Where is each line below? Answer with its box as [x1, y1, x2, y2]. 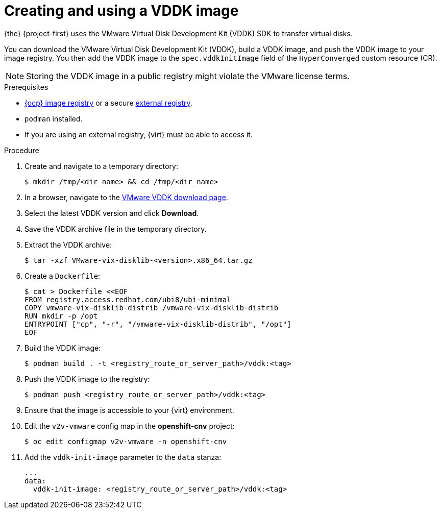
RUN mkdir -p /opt [24, 311, 98, 320]
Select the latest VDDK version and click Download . [24, 208, 199, 217]
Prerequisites [4, 82, 48, 91]
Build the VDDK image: [24, 343, 101, 352]
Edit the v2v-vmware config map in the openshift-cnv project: [24, 421, 235, 430]
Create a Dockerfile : [24, 271, 101, 280]
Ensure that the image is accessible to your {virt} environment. [24, 405, 234, 414]
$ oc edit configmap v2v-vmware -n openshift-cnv [24, 437, 227, 446]
